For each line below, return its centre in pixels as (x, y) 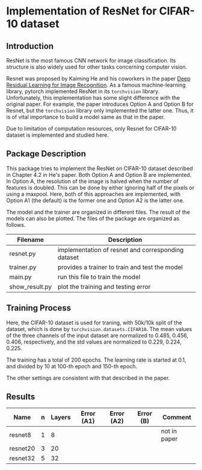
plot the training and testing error (104, 286)
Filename (30, 240)
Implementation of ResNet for (82, 11)
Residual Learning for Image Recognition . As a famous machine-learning (96, 85)
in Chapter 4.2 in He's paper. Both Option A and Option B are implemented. (99, 175)
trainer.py (23, 267)
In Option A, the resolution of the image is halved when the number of (93, 181)
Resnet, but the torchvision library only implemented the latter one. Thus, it (100, 110)
